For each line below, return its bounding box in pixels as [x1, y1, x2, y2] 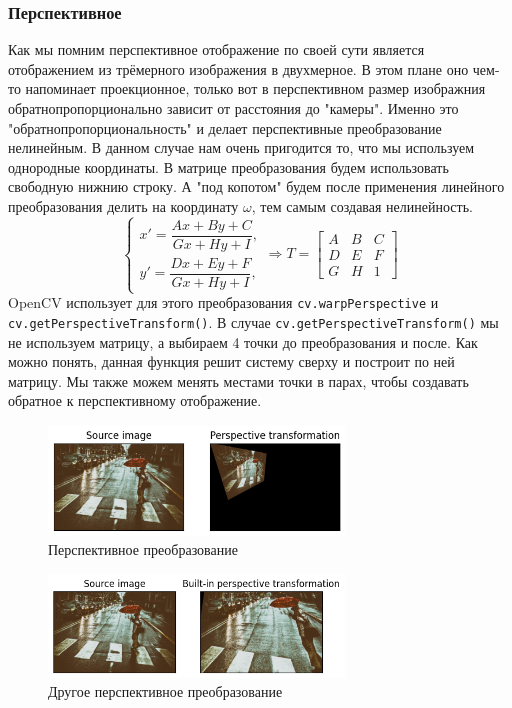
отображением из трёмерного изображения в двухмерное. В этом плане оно [8, 58, 469, 79]
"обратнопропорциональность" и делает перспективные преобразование [8, 117, 442, 138]
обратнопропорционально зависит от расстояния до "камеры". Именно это [8, 98, 459, 118]
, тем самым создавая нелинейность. [251, 195, 473, 216]
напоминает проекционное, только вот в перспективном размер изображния [25, 78, 486, 99]
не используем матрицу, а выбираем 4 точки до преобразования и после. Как [8, 331, 478, 352]
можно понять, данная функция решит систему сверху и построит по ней [8, 351, 455, 372]
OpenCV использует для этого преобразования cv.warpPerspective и [8, 292, 439, 313]
